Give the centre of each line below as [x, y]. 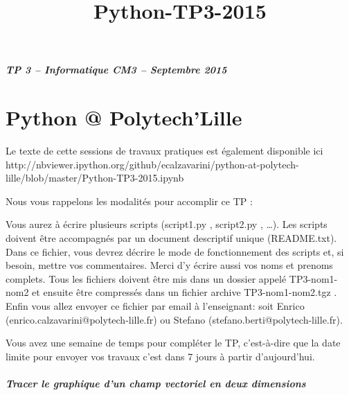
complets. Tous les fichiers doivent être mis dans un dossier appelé [146, 278]
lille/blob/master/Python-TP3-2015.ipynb [95, 178]
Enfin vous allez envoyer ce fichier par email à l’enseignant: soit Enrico [155, 306]
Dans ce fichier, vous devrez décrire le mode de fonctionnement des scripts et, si [175, 251]
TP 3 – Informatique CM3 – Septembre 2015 [116, 70]
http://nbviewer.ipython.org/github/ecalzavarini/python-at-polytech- [152, 164]
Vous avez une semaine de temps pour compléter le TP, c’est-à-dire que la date [173, 343]
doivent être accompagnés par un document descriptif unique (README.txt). [171, 238]
